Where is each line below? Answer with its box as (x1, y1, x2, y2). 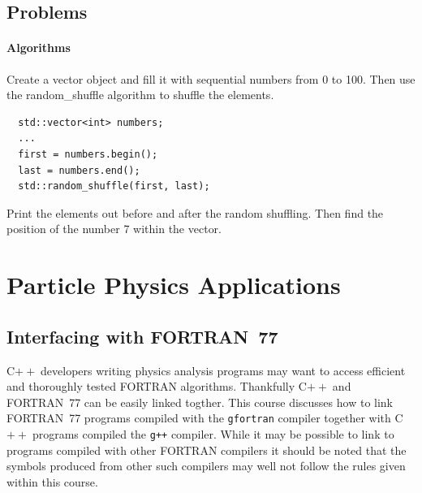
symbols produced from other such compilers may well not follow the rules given (6, 457, 406, 474)
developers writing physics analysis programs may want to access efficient (41, 361, 406, 378)
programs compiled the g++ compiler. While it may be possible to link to (32, 425, 394, 442)
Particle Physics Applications (6, 268, 341, 301)
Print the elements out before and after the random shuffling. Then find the (6, 204, 384, 221)
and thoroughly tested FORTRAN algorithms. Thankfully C (6, 378, 307, 395)
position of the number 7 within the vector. (6, 220, 222, 237)
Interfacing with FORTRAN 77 (6, 323, 278, 348)
